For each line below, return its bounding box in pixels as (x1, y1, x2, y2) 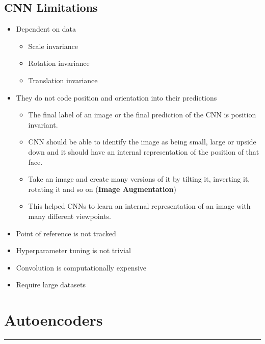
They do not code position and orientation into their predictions (16, 92, 217, 103)
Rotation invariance (28, 58, 90, 68)
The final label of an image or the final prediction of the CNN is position (28, 109, 256, 120)
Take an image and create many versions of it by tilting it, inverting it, (28, 174, 250, 184)
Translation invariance (28, 75, 98, 85)
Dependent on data (16, 23, 76, 34)
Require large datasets (16, 279, 86, 290)
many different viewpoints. (28, 210, 111, 221)
